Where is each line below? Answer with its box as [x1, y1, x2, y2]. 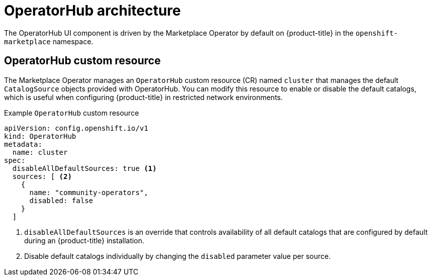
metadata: [4, 140, 42, 148]
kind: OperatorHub [4, 132, 76, 140]
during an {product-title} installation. [24, 236, 144, 245]
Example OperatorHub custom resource [4, 108, 139, 117]
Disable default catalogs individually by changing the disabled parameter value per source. [24, 251, 331, 260]
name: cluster [12, 148, 68, 156]
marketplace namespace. [4, 37, 94, 46]
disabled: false [29, 196, 94, 205]
